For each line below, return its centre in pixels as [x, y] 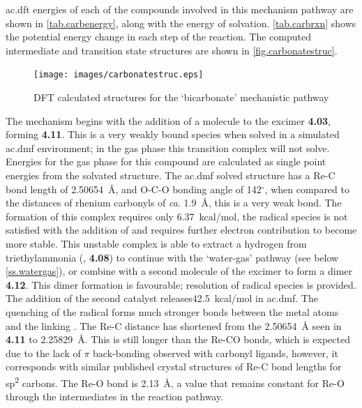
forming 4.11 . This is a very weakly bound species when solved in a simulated [173, 134]
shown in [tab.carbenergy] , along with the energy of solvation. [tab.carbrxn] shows [181, 23]
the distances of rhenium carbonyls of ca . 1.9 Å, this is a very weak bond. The [174, 203]
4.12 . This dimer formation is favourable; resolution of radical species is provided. [181, 284]
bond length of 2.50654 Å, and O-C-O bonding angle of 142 [134, 189]
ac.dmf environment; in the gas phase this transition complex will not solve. [168, 148]
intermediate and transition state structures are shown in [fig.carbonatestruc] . [172, 50]
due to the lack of [43, 353]
